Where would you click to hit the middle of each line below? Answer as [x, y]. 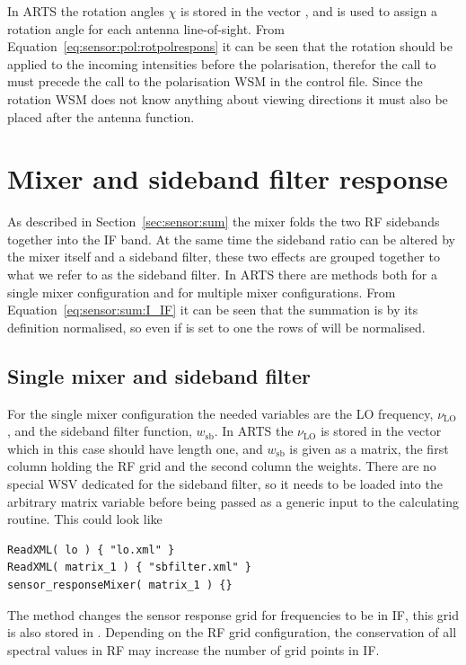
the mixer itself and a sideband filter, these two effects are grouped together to [224, 257]
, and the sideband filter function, [100, 431]
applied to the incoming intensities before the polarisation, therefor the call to [222, 63]
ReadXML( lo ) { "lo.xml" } [91, 550]
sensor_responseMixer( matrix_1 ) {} [120, 585]
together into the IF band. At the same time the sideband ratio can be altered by [232, 239]
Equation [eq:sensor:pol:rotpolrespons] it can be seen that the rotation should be [230, 46]
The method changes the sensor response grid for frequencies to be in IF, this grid [233, 614]
